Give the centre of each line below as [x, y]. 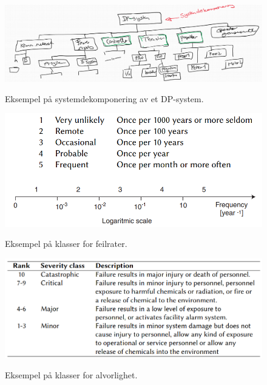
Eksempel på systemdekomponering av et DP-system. [104, 98]
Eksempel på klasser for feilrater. [66, 244]
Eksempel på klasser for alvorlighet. [71, 375]
